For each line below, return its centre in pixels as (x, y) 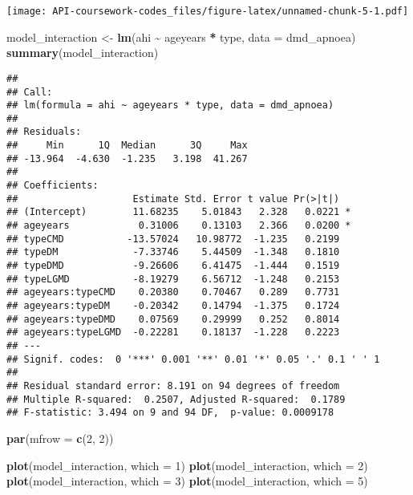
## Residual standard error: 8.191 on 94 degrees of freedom (173, 385)
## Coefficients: (53, 186)
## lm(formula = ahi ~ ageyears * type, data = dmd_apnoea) (170, 105)
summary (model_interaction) (83, 53)
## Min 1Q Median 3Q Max (127, 146)
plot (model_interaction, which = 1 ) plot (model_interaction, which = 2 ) (187, 465)
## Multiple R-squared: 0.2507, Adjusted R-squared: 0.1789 (176, 399)
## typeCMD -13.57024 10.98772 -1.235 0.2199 (173, 239)
